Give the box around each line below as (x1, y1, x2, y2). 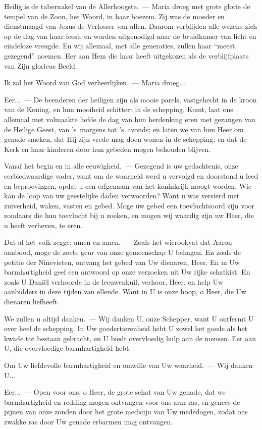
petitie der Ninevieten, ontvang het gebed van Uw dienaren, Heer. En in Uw (4, 256, 240, 267)
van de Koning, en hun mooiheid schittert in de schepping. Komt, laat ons (4, 104, 233, 115)
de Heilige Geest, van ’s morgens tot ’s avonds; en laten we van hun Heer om (4, 124, 244, 134)
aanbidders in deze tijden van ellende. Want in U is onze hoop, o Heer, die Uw (4, 286, 247, 297)
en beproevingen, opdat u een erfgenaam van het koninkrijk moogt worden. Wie (4, 180, 252, 191)
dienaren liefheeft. (4, 296, 59, 307)
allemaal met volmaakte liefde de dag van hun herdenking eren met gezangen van (4, 114, 255, 124)
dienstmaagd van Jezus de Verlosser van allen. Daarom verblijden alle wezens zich (4, 21, 257, 31)
